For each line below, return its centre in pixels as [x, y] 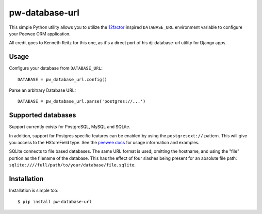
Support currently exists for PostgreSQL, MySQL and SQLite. [70, 127]
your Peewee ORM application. [40, 33]
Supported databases [42, 115]
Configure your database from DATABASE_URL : [56, 68]
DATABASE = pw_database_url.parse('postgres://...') [82, 101]
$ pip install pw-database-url [55, 202]
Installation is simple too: [34, 190]
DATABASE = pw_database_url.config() [63, 79]
